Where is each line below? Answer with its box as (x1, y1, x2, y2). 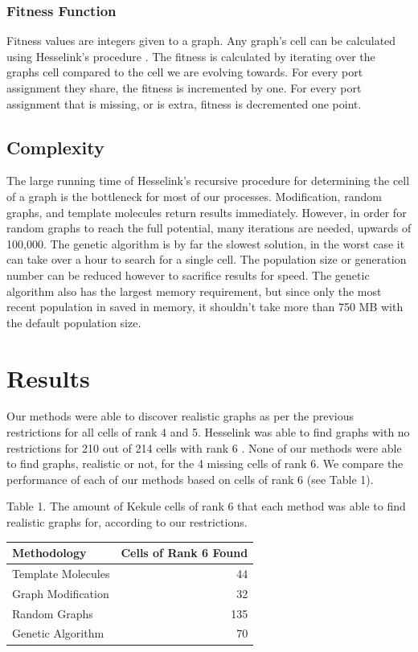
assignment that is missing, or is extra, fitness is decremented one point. (6, 95, 362, 112)
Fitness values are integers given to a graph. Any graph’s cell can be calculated (6, 32, 396, 49)
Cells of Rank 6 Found (121, 544, 248, 561)
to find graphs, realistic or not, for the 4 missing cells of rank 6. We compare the (6, 455, 404, 472)
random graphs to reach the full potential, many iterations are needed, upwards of (6, 219, 412, 236)
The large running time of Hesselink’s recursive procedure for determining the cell (6, 172, 410, 189)
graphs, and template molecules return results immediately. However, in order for (6, 203, 407, 220)
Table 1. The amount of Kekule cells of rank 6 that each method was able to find (6, 498, 406, 515)
